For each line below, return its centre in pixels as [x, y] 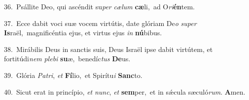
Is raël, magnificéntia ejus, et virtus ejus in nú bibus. [83, 33]
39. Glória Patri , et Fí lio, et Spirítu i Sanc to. [73, 75]
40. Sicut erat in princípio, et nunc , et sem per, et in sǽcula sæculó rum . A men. [125, 91]
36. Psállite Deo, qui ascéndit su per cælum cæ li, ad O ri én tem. [99, 6]
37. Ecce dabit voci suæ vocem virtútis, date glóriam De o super [100, 23]
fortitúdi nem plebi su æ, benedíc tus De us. [67, 59]
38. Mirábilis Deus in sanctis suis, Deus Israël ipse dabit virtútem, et [108, 49]
